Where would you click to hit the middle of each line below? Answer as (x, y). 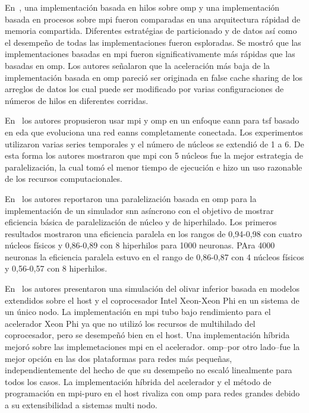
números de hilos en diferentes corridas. (77, 100)
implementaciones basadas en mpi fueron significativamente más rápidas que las (150, 54)
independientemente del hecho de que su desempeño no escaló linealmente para (149, 370)
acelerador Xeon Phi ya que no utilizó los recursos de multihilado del (130, 323)
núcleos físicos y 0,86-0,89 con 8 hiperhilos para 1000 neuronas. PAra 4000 (140, 245)
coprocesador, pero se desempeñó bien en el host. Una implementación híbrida (147, 335)
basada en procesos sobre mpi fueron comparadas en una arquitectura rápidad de (153, 19)
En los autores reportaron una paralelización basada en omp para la (131, 198)
